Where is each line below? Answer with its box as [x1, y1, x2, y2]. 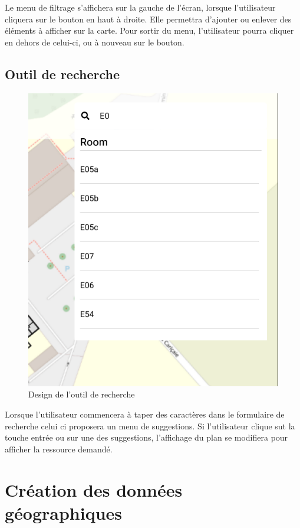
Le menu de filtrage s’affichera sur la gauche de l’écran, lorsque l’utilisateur [5, 1, 276, 13]
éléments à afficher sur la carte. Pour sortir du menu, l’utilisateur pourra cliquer [5, 24, 294, 37]
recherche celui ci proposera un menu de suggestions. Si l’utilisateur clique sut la [5, 419, 295, 432]
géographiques [5, 500, 123, 524]
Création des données [5, 477, 183, 501]
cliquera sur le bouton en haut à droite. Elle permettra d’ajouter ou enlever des [5, 12, 292, 25]
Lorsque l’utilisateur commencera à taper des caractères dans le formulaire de [5, 408, 285, 421]
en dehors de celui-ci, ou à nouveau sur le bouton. [5, 35, 184, 48]
